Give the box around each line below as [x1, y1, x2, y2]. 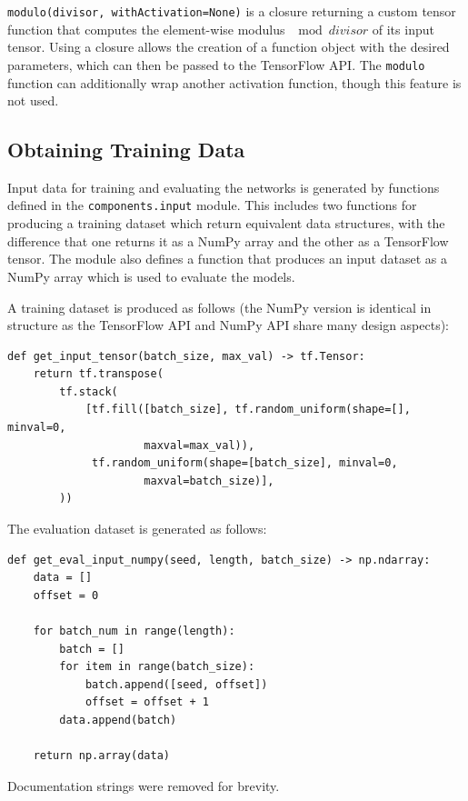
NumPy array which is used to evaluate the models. [7, 266, 295, 285]
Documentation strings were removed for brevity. [7, 776, 280, 795]
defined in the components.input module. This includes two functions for [7, 195, 417, 215]
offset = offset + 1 [85, 696, 209, 709]
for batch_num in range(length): [33, 625, 235, 638]
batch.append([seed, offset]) [85, 677, 268, 691]
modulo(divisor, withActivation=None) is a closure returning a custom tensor [7, 2, 456, 20]
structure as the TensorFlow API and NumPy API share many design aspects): [7, 315, 450, 335]
